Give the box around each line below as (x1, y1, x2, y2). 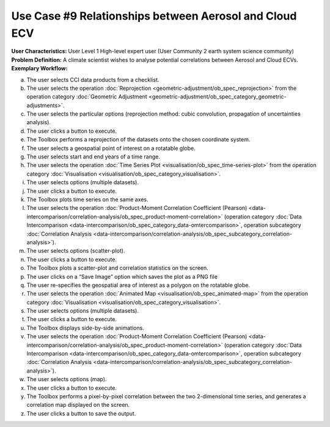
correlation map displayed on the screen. (26, 401, 130, 409)
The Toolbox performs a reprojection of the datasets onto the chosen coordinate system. (26, 136, 251, 143)
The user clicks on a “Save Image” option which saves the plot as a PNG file (26, 273, 218, 280)
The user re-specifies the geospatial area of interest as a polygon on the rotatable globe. (26, 281, 251, 289)
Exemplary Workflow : (11, 65, 68, 72)
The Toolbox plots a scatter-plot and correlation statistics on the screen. (26, 264, 209, 272)
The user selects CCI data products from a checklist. (26, 76, 159, 83)
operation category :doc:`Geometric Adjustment (26, 93, 148, 100)
